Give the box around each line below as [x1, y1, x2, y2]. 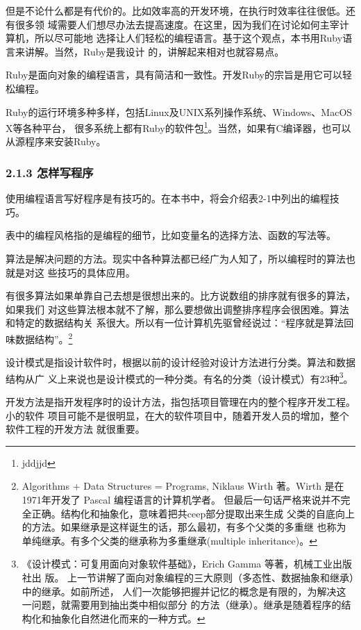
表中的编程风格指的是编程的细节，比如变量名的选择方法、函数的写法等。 [6, 228, 336, 242]
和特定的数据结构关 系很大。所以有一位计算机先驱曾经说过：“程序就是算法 [6, 315, 344, 330]
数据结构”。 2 [15, 329, 73, 346]
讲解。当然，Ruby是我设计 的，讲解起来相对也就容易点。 [24, 44, 285, 58]
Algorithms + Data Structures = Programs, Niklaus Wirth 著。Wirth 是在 [22, 479, 344, 493]
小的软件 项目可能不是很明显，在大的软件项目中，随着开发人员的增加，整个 [6, 408, 349, 422]
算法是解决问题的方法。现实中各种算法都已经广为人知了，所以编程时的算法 [6, 251, 346, 265]
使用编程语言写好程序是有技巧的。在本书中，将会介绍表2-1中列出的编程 [6, 191, 330, 206]
